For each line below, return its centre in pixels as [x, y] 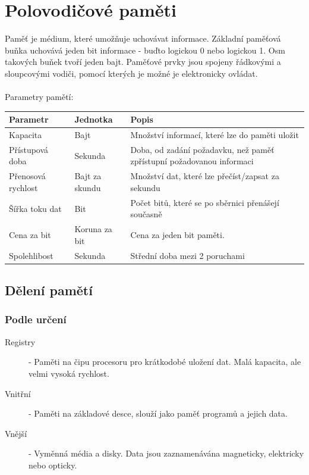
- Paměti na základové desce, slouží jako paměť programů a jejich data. [158, 413]
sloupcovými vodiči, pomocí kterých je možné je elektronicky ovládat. [131, 73]
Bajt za [88, 176]
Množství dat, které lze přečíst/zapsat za [205, 176]
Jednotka [94, 119]
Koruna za [93, 229]
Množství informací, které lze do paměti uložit [215, 135]
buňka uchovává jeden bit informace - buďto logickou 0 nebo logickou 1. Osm [145, 50]
